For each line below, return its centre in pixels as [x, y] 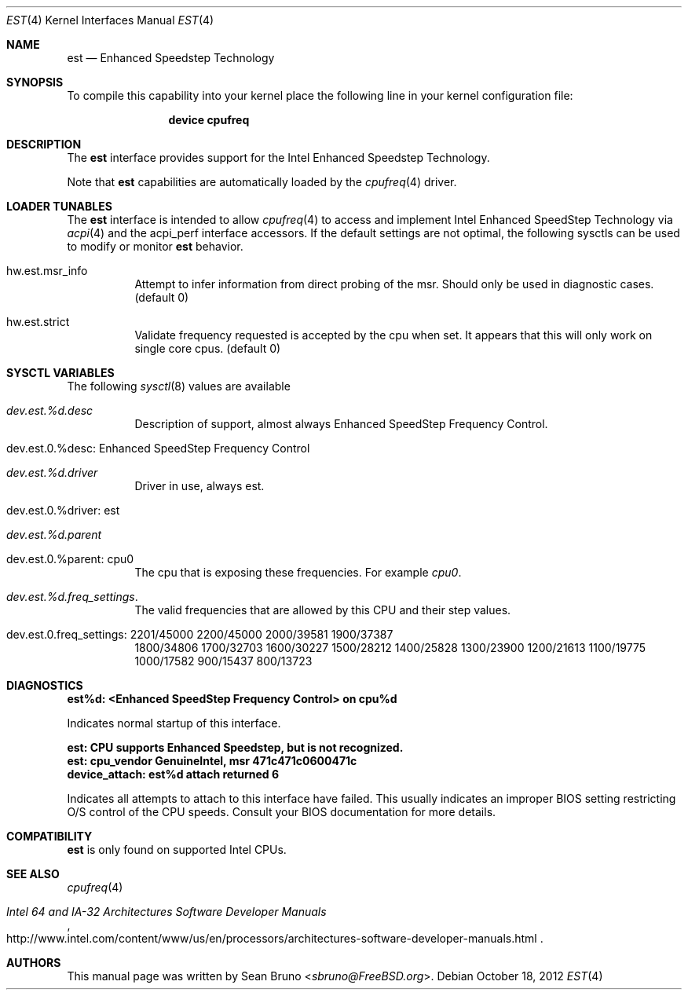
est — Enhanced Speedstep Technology [171, 58]
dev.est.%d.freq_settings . [72, 597]
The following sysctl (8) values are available [179, 386]
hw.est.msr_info [47, 271]
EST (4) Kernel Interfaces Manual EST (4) [110, 20]
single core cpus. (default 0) [208, 348]
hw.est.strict [38, 322]
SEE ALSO [33, 874]
